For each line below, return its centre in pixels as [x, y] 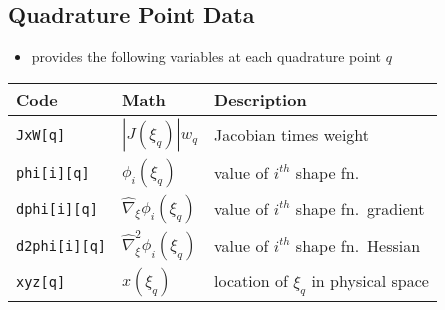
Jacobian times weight [292, 135]
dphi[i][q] [57, 208]
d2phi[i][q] [61, 245]
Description [260, 99]
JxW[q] [41, 134]
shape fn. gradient [360, 209]
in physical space [370, 280]
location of [251, 280]
